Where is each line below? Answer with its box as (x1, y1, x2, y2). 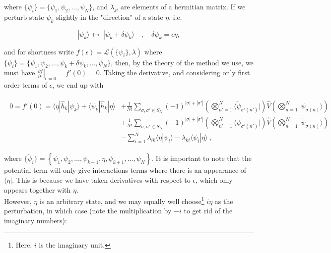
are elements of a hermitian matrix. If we (121, 1, 246, 11)
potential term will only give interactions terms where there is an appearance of (4, 165, 247, 175)
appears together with (4, 184, 71, 195)
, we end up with (52, 80, 104, 90)
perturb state (4, 11, 44, 22)
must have (4, 67, 35, 78)
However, (4, 196, 32, 206)
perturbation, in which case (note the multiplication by (4, 205, 172, 216)
